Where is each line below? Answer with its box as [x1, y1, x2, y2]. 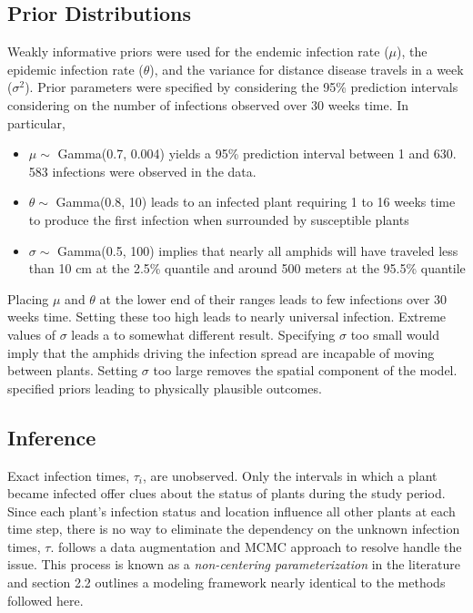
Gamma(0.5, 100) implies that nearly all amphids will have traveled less [57, 240, 458, 260]
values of [7, 324, 55, 343]
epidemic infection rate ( [7, 59, 144, 78]
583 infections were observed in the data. [28, 161, 257, 180]
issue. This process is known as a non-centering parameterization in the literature [7, 555, 460, 574]
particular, [7, 113, 65, 132]
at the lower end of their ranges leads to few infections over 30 [99, 289, 448, 308]
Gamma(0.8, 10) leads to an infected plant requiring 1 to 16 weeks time [55, 192, 456, 211]
